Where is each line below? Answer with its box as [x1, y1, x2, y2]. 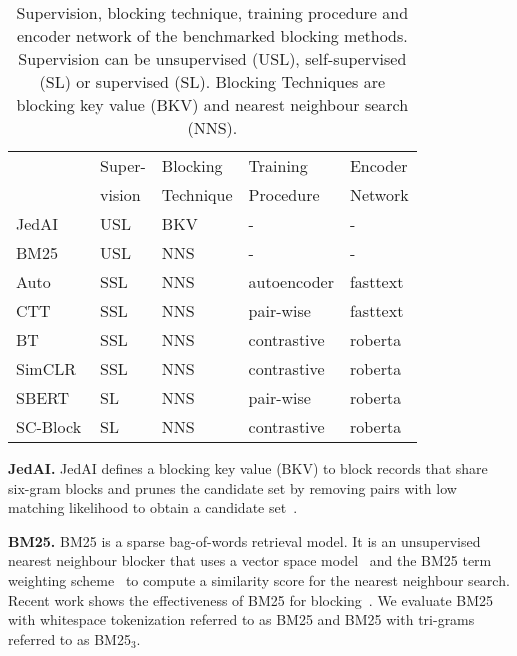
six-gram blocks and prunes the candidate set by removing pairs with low [8, 477, 457, 498]
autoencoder [248, 270, 334, 293]
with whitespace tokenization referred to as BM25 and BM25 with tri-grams [8, 609, 475, 630]
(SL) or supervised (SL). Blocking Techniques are [39, 70, 386, 93]
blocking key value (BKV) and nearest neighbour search [16, 93, 409, 116]
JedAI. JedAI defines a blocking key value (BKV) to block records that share [8, 458, 488, 478]
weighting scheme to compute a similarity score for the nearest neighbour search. [8, 569, 510, 590]
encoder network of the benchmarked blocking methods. [16, 24, 408, 47]
